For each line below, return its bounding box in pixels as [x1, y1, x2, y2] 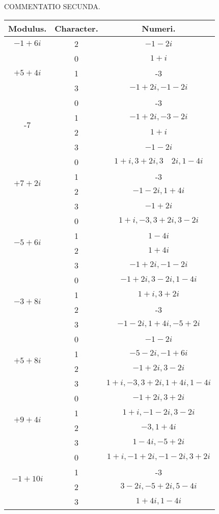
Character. [54, 22, 98, 34]
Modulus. [8, 22, 47, 34]
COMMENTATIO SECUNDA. [4, 1, 100, 11]
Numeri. [142, 22, 176, 34]
